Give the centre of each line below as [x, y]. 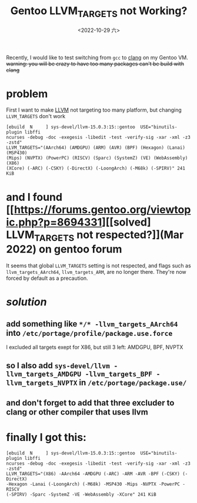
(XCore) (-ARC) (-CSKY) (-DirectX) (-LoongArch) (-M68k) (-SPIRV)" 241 [96, 169]
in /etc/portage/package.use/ [133, 383]
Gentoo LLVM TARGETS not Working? [99, 12]
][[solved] [126, 222]
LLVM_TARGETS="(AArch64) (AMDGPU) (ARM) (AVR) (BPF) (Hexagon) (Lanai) [96, 148]
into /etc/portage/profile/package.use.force [89, 333]
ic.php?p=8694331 [54, 222]
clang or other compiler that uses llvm [77, 412]
